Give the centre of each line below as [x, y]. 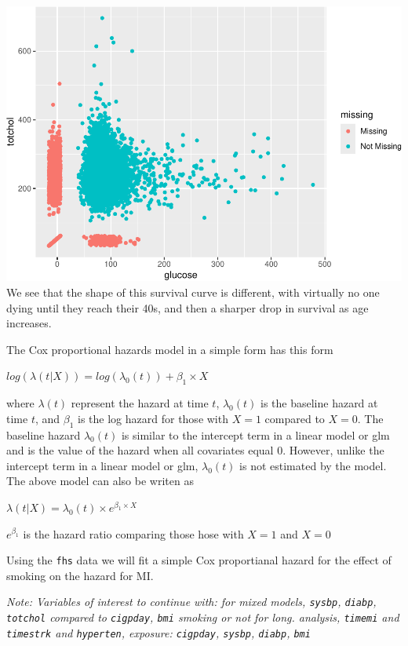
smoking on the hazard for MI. [80, 575]
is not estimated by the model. [313, 465]
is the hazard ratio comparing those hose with [133, 533]
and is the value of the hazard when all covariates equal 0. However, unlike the [195, 450]
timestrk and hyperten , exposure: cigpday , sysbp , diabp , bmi [158, 632]
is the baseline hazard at [319, 403]
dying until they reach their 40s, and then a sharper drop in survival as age [188, 307]
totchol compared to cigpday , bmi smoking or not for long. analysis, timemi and [203, 617]
